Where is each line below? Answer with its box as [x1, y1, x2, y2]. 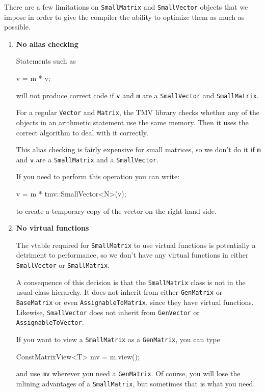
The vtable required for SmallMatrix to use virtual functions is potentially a [16, 239, 256, 250]
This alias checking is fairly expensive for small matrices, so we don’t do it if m [16, 144, 261, 155]
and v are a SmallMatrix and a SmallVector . [16, 154, 158, 164]
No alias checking [16, 38, 78, 49]
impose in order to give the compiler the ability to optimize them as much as [4, 11, 245, 22]
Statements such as [16, 55, 76, 66]
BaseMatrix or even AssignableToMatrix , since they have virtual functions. [16, 297, 254, 307]
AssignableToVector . [16, 317, 84, 327]
